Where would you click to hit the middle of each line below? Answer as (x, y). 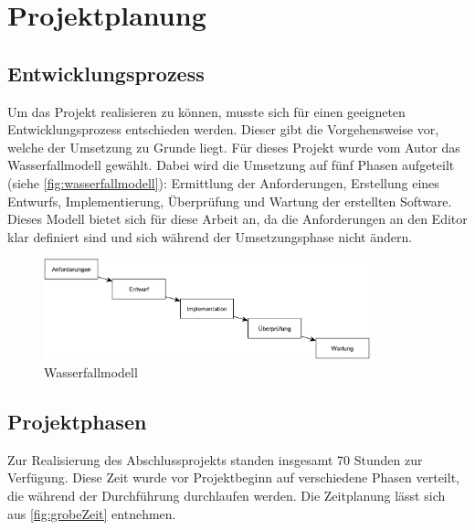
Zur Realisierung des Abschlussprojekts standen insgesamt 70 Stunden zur (215, 459)
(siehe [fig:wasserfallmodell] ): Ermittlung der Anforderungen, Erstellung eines (223, 182)
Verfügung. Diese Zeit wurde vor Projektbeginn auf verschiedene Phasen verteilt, (233, 477)
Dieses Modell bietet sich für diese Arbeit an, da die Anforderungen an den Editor (237, 219)
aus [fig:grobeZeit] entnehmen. (92, 513)
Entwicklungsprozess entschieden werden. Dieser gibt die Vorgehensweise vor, (223, 129)
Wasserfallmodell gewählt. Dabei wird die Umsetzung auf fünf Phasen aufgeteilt (231, 165)
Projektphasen (77, 421)
